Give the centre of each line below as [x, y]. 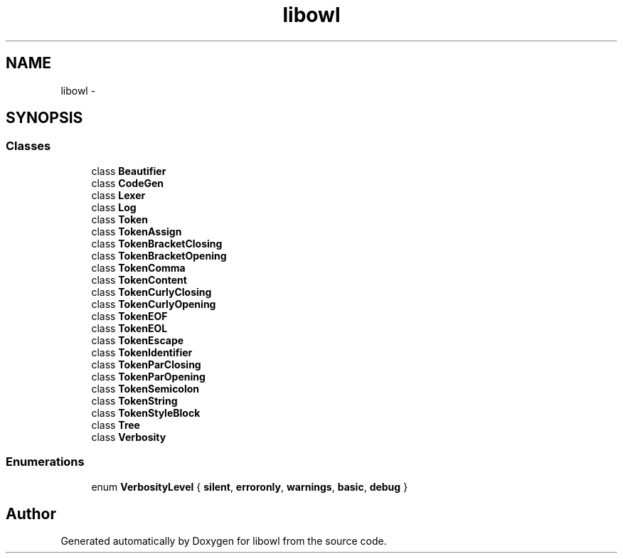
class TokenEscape [138, 340]
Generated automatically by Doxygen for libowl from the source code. [224, 541]
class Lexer [118, 195]
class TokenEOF [129, 316]
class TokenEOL [129, 328]
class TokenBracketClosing [157, 243]
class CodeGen [128, 183]
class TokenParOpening [148, 376]
